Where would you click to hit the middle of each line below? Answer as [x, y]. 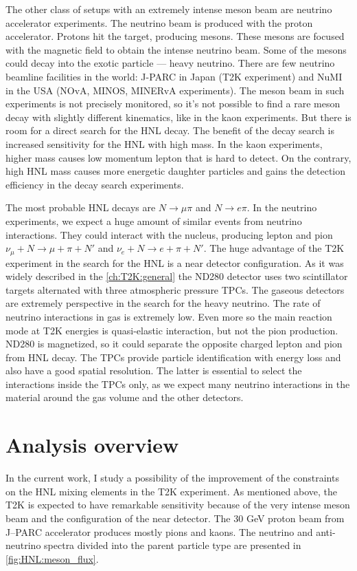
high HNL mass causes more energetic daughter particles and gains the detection [176, 171]
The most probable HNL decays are [81, 207]
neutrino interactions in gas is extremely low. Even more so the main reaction [169, 316]
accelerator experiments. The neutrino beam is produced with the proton [159, 22]
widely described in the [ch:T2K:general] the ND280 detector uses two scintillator [177, 276]
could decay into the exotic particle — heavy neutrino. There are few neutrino [170, 63]
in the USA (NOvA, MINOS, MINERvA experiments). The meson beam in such [175, 90]
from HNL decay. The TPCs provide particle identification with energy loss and [173, 357]
